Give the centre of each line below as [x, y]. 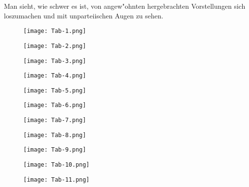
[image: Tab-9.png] [55, 150]
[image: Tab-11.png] [57, 179]
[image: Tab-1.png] [55, 31]
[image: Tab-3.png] [55, 61]
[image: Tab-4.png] [55, 76]
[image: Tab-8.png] [55, 135]
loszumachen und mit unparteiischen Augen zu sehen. [84, 15]
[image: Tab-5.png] [55, 90]
